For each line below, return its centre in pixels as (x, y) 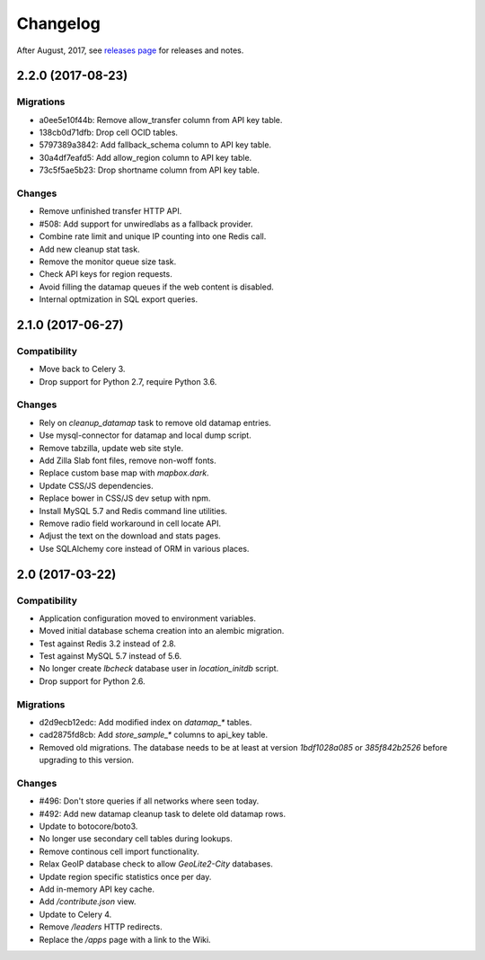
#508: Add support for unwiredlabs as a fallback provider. (146, 224)
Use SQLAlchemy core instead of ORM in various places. (144, 548)
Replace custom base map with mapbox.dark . (124, 473)
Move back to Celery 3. (82, 369)
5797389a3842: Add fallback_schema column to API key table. (155, 145)
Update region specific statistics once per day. (125, 876)
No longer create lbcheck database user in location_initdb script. (159, 669)
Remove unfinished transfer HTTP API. (110, 211)
